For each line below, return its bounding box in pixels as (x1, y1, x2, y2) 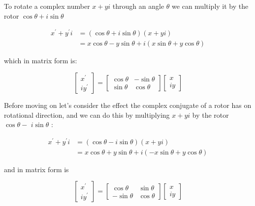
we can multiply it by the (172, 1, 249, 11)
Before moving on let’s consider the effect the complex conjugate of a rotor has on (4, 100, 252, 110)
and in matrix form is (4, 164, 69, 174)
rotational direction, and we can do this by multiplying (4, 109, 170, 120)
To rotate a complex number (4, 1, 90, 11)
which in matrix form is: (4, 55, 77, 66)
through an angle (112, 1, 164, 11)
